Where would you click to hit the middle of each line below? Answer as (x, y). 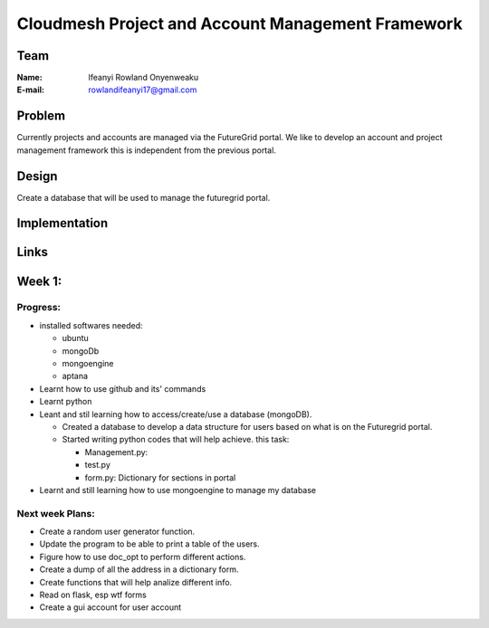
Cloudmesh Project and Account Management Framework (240, 24)
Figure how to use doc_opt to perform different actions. (143, 557)
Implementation (62, 223)
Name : (29, 78)
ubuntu (76, 338)
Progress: (39, 308)
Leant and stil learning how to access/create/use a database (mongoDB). (176, 414)
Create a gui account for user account (110, 607)
